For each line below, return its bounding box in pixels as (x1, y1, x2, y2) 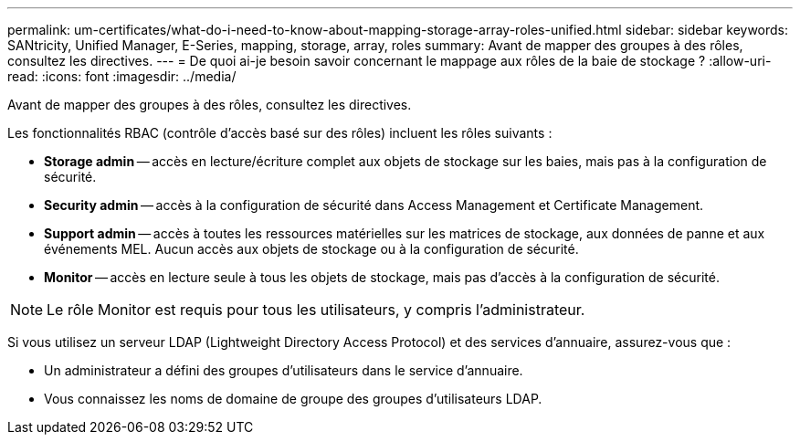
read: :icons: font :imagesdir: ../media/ (7, 68, 237, 84)
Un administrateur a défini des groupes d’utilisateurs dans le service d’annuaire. (44, 363, 523, 378)
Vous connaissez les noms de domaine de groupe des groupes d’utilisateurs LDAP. (44, 391, 542, 406)
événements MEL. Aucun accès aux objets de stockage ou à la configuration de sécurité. (44, 241, 579, 257)
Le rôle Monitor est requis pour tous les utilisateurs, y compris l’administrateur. (47, 300, 585, 319)
